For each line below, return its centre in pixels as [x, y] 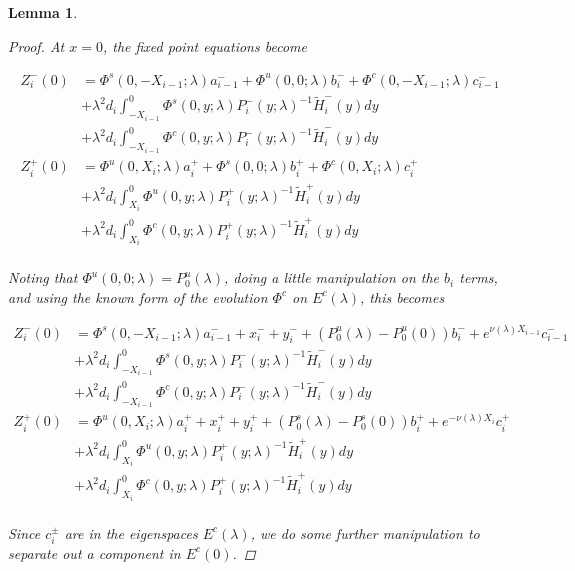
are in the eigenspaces [131, 532]
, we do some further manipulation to [365, 532]
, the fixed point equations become [204, 45]
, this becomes [402, 296]
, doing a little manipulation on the [331, 277]
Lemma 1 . [43, 12]
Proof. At [36, 45]
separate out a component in [94, 552]
